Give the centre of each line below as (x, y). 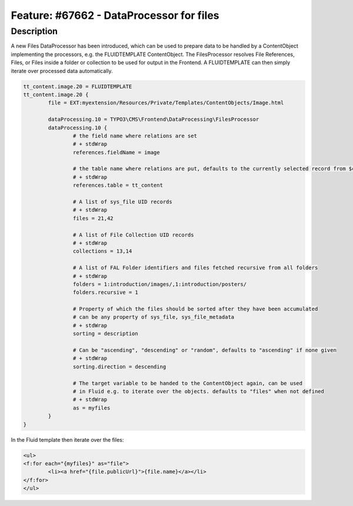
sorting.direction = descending (119, 366)
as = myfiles (91, 408)
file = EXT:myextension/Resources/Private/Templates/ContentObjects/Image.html (166, 103)
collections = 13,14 (102, 251)
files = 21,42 (93, 218)
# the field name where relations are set (135, 136)
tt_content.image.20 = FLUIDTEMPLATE (78, 86)
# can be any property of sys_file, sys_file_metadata (154, 317)
